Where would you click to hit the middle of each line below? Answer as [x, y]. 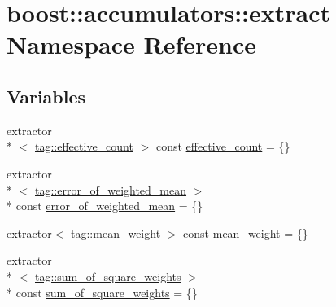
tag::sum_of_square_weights [108, 276]
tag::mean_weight [116, 232]
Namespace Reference [131, 44]
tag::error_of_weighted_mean [111, 189]
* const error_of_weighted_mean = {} [105, 206]
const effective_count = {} [223, 146]
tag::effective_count [84, 146]
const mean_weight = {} [246, 232]
